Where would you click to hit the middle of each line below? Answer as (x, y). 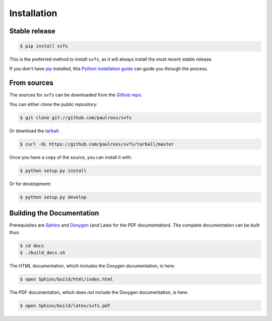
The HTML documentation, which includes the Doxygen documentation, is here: (92, 265)
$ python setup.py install (53, 171)
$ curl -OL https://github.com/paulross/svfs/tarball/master (97, 144)
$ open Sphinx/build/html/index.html (66, 279)
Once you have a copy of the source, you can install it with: (71, 157)
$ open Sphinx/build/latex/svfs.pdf (65, 306)
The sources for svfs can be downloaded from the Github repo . (76, 95)
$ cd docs (32, 246)
